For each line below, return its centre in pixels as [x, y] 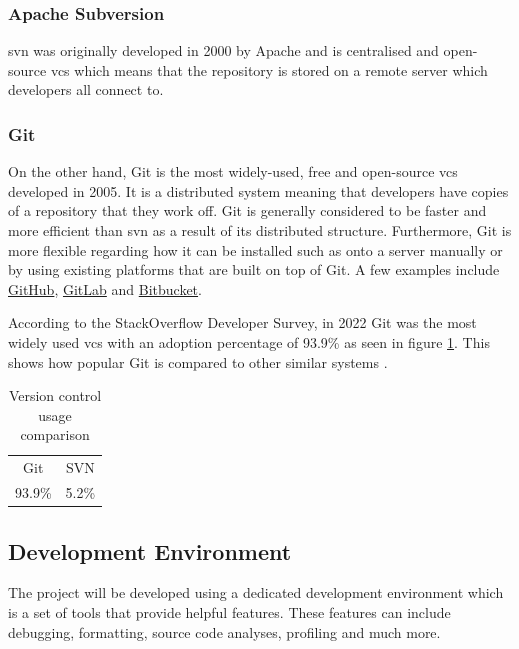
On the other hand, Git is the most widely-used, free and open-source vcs [233, 171]
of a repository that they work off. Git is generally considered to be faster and [247, 210]
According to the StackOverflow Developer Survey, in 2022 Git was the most [242, 322]
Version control [55, 395]
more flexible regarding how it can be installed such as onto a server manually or [255, 249]
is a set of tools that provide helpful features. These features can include [229, 611]
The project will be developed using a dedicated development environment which [256, 592]
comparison [55, 434]
